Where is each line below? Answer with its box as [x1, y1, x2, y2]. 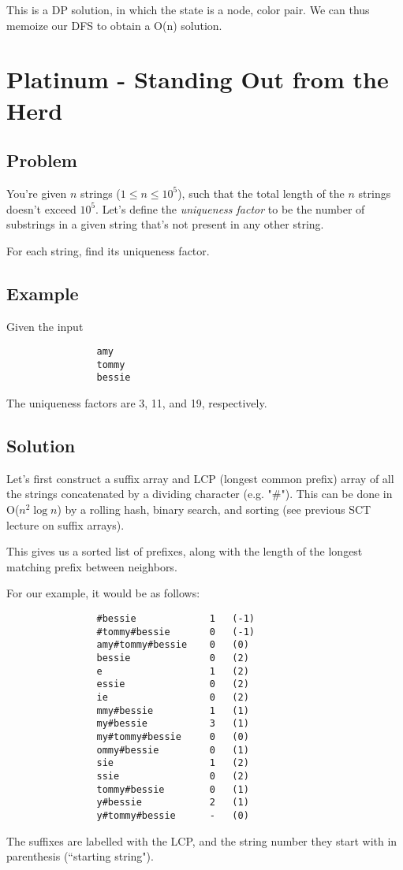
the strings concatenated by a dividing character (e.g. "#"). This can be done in [6, 485, 393, 502]
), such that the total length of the [177, 184, 345, 201]
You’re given [6, 184, 67, 201]
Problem [6, 148, 77, 173]
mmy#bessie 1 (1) [96, 705, 249, 716]
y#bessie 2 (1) [96, 797, 249, 809]
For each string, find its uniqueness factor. [6, 242, 210, 258]
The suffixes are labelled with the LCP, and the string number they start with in [6, 832, 397, 849]
